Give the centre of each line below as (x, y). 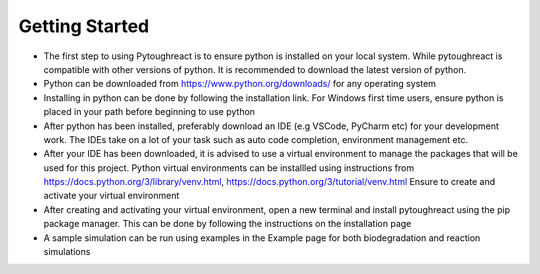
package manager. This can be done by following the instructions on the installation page (227, 224)
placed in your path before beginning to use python (149, 112)
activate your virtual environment (111, 196)
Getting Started (84, 26)
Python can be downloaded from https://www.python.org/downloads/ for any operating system (240, 84)
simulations (67, 252)
